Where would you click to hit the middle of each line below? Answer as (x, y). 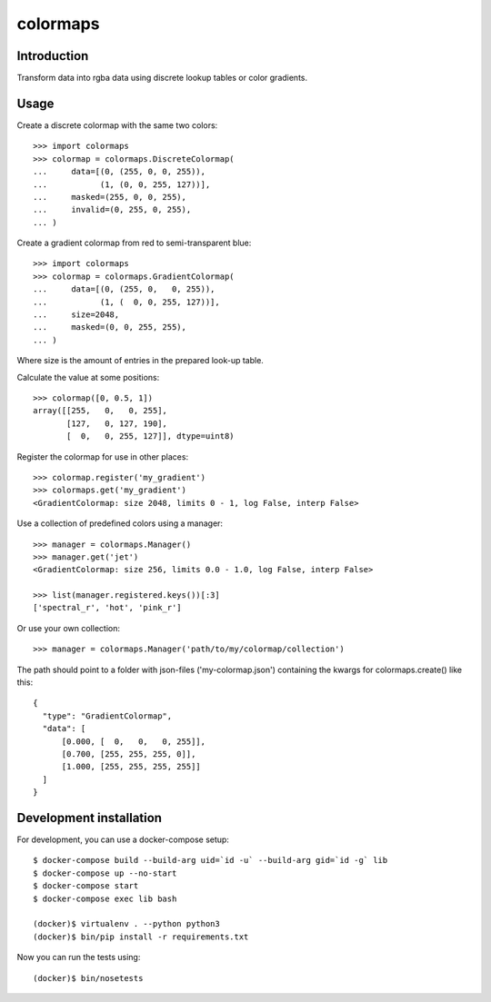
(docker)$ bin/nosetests (88, 978)
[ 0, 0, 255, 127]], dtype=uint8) (151, 437)
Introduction (53, 56)
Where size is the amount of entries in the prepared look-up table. (140, 361)
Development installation (90, 818)
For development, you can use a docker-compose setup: (123, 839)
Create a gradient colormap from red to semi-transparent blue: (134, 243)
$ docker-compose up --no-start (105, 873)
